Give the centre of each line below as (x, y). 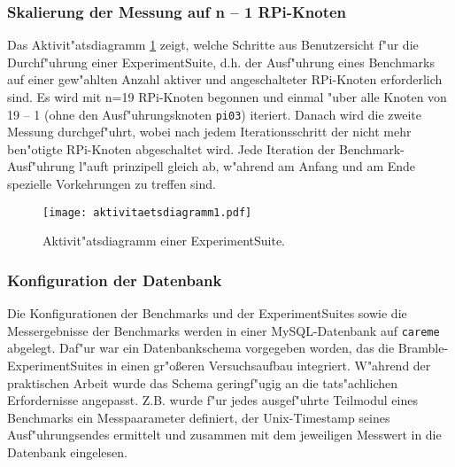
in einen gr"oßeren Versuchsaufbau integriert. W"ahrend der (269, 365)
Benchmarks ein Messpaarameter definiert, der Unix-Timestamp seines (199, 417)
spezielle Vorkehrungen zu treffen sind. (112, 184)
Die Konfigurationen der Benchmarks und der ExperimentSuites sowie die (207, 313)
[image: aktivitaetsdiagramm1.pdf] (147, 212)
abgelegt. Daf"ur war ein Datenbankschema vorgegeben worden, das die (201, 348)
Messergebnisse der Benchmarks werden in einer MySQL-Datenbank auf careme (224, 330)
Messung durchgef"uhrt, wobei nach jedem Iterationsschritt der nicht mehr (209, 132)
